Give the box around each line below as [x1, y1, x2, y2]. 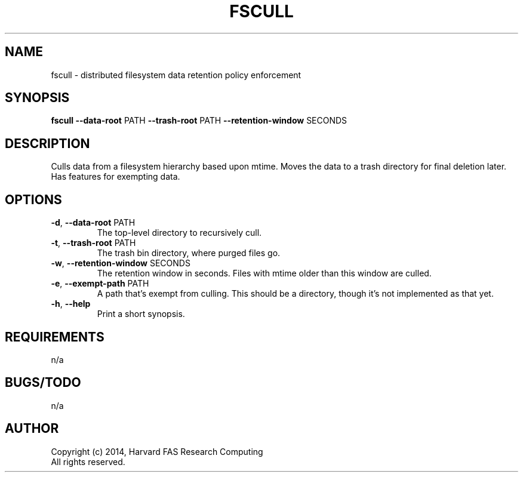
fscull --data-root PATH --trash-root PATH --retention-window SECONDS [51, 115, 347, 126]
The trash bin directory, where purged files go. [97, 248, 281, 258]
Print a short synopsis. [97, 309, 185, 319]
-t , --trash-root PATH [51, 238, 136, 248]
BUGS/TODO [5, 375, 81, 390]
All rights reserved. [51, 456, 125, 467]
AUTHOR [5, 421, 59, 436]
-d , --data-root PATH [51, 217, 136, 228]
